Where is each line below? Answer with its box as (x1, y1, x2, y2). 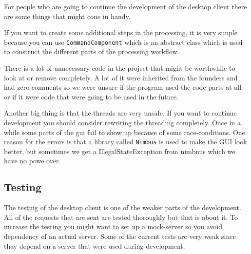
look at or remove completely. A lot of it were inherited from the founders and (4, 72, 238, 82)
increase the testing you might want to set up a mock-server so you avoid (4, 221, 223, 232)
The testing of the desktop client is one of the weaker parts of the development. (4, 202, 241, 213)
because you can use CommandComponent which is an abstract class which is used (4, 37, 243, 47)
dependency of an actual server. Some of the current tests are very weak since (4, 231, 236, 241)
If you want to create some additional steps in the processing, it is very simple (4, 27, 237, 38)
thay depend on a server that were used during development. (4, 240, 185, 251)
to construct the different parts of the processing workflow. (4, 46, 179, 57)
